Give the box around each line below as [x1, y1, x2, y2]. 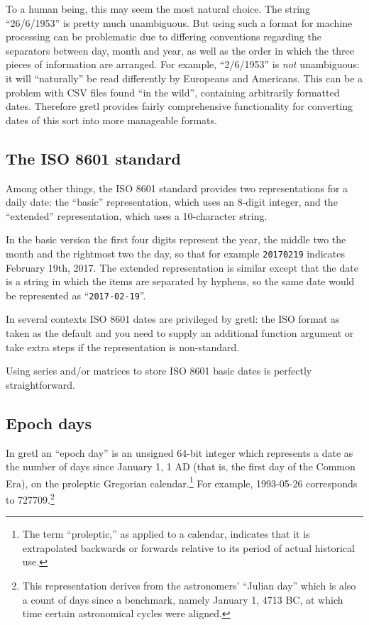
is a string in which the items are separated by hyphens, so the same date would [6, 274, 355, 289]
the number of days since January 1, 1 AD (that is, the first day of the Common [6, 459, 356, 474]
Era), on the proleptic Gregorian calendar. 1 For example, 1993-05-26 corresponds [6, 473, 358, 490]
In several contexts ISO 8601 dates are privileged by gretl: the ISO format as [6, 311, 340, 326]
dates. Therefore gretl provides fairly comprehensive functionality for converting [6, 99, 353, 114]
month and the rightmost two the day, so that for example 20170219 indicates [6, 245, 345, 260]
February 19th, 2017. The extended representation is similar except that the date [6, 260, 358, 275]
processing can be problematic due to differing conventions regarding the [6, 29, 321, 44]
